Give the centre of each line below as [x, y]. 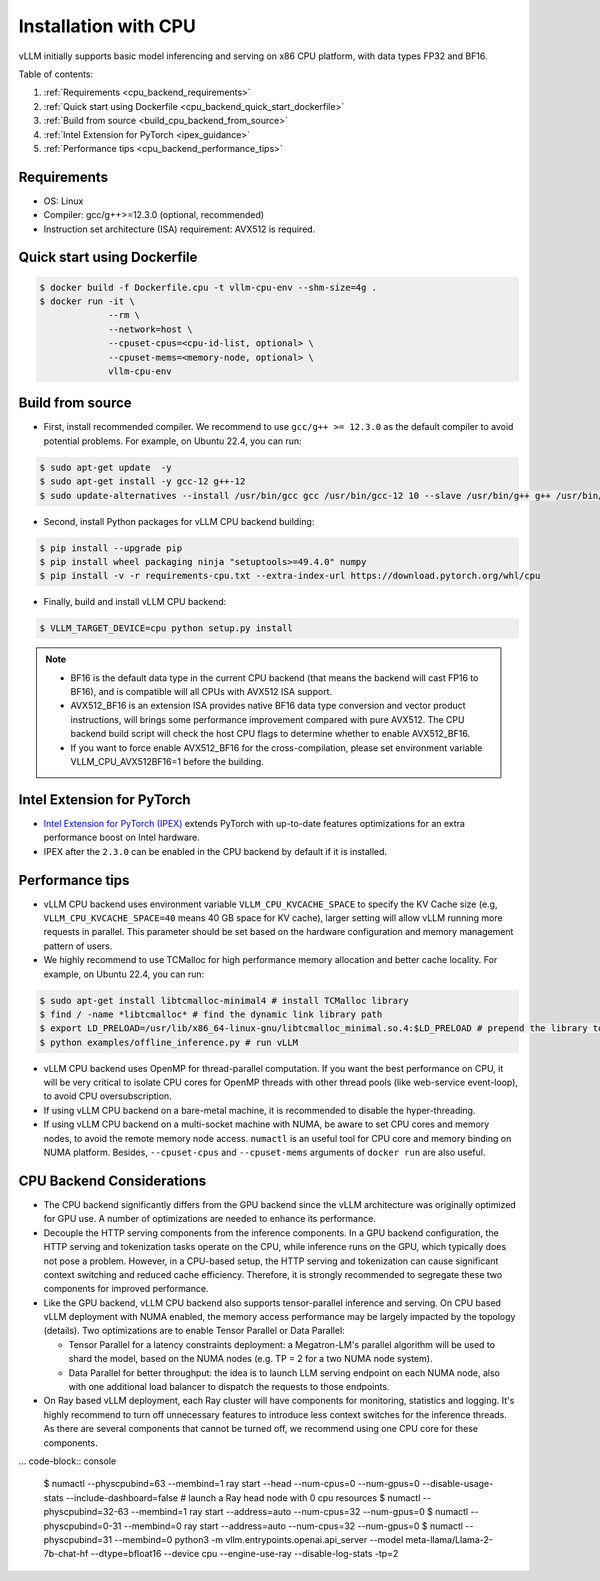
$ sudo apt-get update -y [105, 467]
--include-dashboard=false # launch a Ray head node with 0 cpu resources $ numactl [243, 1497]
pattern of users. [78, 946]
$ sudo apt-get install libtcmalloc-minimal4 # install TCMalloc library [224, 1000]
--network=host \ [151, 329]
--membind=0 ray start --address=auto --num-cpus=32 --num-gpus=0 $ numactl [293, 1526]
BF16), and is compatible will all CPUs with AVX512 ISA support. [201, 692]
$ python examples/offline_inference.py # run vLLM [169, 1042]
